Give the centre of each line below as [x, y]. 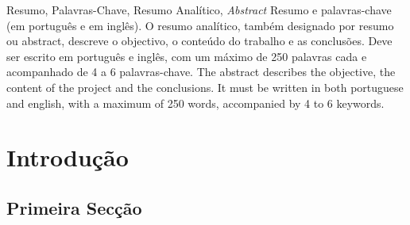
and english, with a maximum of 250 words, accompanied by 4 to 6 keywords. [195, 103]
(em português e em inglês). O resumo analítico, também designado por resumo [200, 25]
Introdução [68, 157]
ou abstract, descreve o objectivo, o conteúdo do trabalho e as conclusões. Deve [199, 41]
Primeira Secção [74, 207]
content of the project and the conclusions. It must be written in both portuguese [205, 87]
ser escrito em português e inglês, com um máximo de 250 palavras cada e [187, 56]
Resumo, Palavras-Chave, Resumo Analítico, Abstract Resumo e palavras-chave [199, 10]
